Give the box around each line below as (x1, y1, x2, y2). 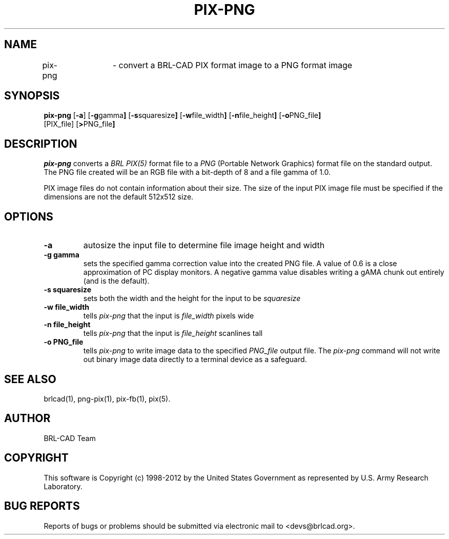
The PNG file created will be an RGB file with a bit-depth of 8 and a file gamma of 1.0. (44, 168, 331, 177)
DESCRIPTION (4, 137, 77, 150)
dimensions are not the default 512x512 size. (44, 192, 194, 202)
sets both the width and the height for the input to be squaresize (83, 294, 301, 303)
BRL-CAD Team (44, 433, 96, 443)
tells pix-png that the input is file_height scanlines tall (83, 329, 263, 338)
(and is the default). (83, 276, 150, 286)
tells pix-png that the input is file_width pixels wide (83, 311, 254, 321)
